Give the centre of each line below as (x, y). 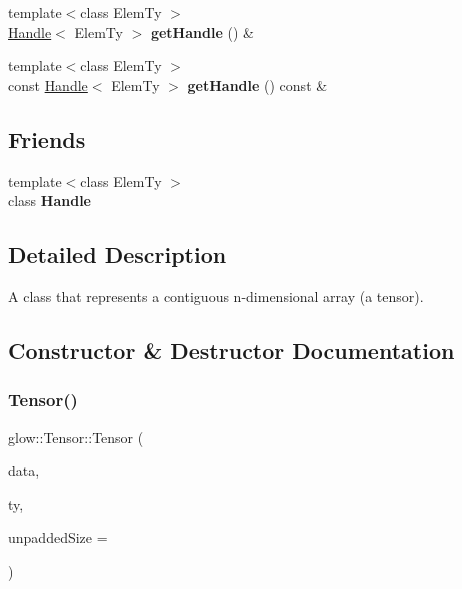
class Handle (49, 200)
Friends (47, 138)
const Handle (48, 84)
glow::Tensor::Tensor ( (76, 436)
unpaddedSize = (58, 537)
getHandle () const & (257, 84)
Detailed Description (117, 254)
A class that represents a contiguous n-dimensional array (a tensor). (216, 295)
